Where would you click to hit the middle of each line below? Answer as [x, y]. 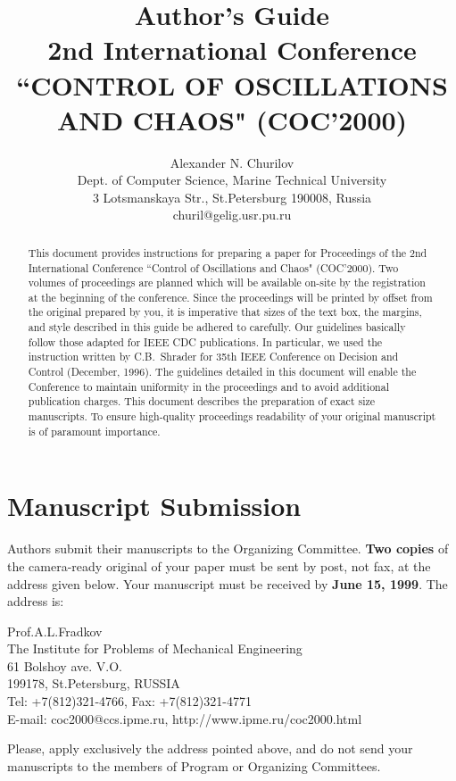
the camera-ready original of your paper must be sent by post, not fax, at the [219, 565]
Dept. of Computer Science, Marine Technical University [232, 180]
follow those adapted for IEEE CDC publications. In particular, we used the [205, 341]
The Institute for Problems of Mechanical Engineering [155, 648]
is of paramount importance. [94, 431]
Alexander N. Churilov [232, 162]
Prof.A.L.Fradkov [55, 631]
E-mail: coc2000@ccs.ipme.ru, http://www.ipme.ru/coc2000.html [185, 718]
